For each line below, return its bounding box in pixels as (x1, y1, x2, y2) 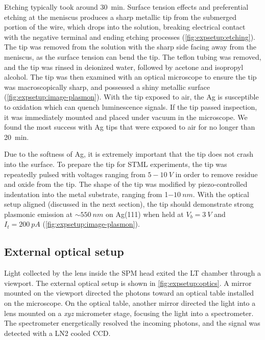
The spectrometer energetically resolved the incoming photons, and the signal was (4, 318, 260, 328)
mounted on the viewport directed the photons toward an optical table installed (4, 287, 254, 298)
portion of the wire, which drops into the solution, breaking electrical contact (4, 21, 246, 32)
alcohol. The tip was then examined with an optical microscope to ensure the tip (4, 71, 257, 82)
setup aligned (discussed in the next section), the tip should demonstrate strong (4, 199, 254, 209)
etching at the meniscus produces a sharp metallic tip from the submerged (4, 11, 237, 22)
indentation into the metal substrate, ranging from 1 (4, 188, 168, 199)
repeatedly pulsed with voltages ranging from (4, 168, 146, 179)
